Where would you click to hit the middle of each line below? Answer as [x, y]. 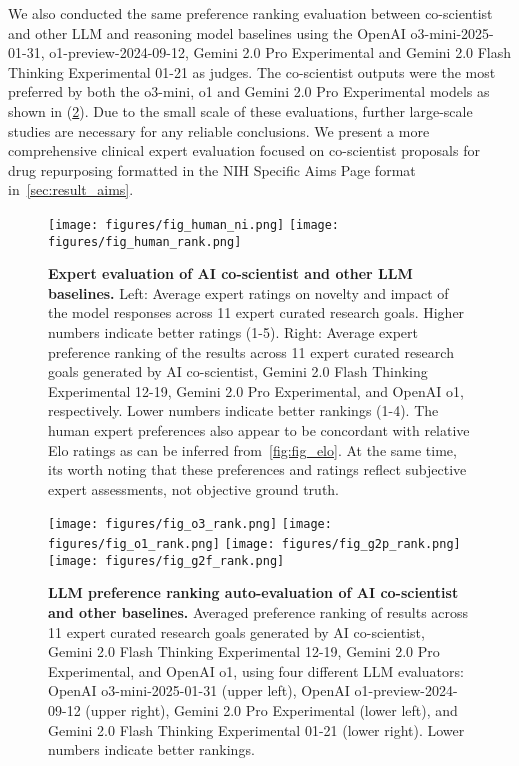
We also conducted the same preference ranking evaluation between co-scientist [250, 13]
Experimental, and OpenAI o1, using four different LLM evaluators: [256, 670]
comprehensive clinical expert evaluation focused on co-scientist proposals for [244, 150]
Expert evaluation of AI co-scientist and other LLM [230, 273]
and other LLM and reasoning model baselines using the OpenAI [207, 32]
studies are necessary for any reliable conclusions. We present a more [219, 130]
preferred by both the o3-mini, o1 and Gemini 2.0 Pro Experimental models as [249, 91]
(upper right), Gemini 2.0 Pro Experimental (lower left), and [271, 709]
